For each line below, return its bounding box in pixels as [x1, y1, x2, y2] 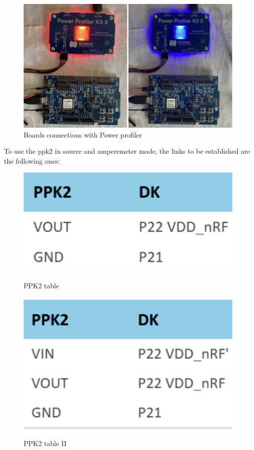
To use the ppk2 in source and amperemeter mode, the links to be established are [4, 146, 250, 156]
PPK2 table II [24, 438, 67, 448]
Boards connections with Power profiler [24, 129, 142, 139]
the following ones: [4, 155, 60, 166]
